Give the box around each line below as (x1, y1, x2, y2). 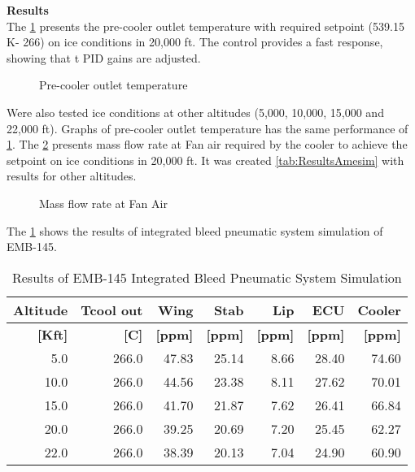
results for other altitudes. (7, 167, 137, 184)
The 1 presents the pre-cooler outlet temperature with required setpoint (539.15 (7, 17, 404, 34)
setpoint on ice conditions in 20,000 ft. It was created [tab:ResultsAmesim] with (7, 151, 404, 168)
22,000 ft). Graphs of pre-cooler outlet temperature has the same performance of (7, 119, 408, 136)
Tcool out (81, 300, 143, 319)
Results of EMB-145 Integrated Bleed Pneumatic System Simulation (11, 267, 402, 287)
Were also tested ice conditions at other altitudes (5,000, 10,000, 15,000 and (7, 103, 384, 120)
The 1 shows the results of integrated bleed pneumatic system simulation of (7, 222, 383, 239)
